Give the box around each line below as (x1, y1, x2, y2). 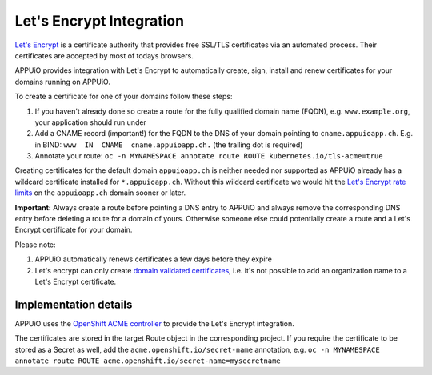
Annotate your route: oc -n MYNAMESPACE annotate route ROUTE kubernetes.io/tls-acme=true (34, 151, 383, 161)
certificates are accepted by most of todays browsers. (14, 50, 194, 60)
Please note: (14, 240, 56, 249)
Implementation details (14, 297, 133, 311)
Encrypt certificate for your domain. (14, 225, 133, 235)
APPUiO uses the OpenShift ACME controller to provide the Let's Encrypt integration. (14, 318, 295, 328)
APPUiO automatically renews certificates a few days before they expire (34, 254, 272, 264)
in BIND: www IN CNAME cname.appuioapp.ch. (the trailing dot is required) (34, 140, 303, 150)
